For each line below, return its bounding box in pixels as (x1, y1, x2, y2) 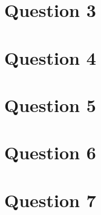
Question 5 (4, 92, 96, 117)
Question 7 (4, 187, 96, 212)
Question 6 (4, 140, 96, 165)
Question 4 (4, 45, 96, 70)
